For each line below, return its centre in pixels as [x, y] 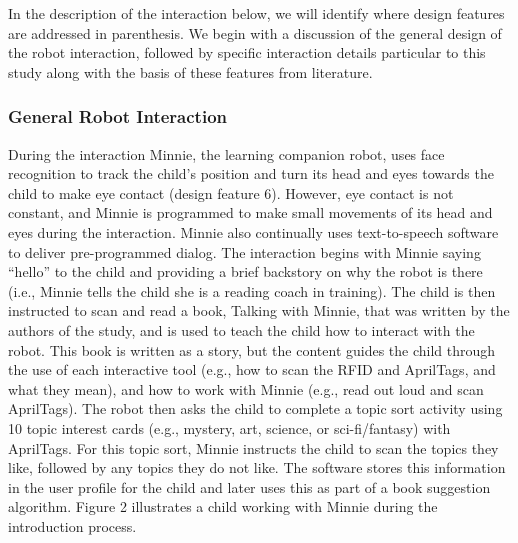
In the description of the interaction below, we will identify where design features [256, 13]
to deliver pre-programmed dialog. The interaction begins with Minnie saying [244, 251]
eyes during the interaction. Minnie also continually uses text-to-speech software [253, 231]
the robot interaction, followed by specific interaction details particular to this [247, 52]
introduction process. [72, 525]
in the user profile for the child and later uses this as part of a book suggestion [249, 486]
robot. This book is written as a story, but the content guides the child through [252, 349]
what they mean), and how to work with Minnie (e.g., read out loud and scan [246, 388]
